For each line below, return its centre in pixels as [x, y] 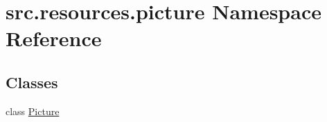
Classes [32, 82]
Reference [54, 38]
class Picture [33, 111]
